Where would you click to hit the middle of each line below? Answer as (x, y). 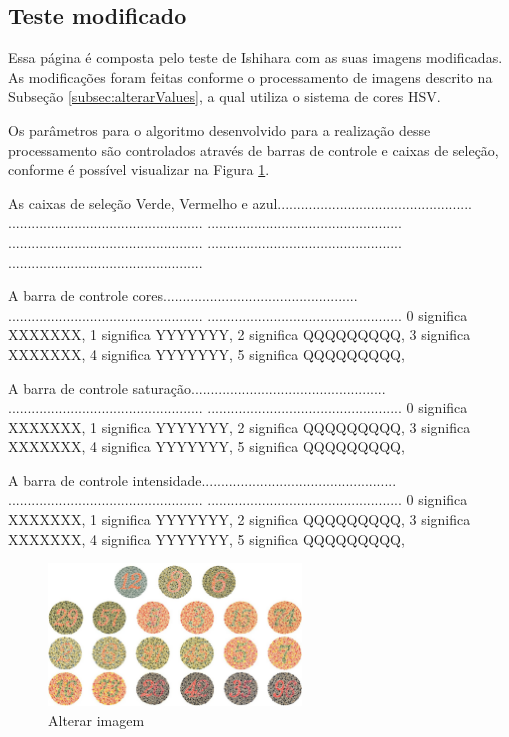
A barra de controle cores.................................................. (183, 295)
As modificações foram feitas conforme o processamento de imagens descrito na (250, 76)
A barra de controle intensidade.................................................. (202, 479)
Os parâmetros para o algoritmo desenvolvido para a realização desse (219, 129)
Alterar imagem (96, 719)
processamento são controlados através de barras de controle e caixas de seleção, (253, 149)
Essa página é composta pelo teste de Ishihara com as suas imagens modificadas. (255, 57)
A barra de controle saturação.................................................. (197, 387)
